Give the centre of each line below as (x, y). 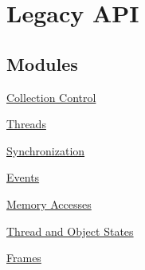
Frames (24, 258)
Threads (26, 124)
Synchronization (46, 150)
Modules (42, 63)
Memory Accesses (49, 203)
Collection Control (51, 97)
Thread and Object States (70, 231)
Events (23, 177)
